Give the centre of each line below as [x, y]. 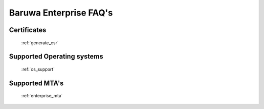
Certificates [28, 30]
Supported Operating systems [56, 57]
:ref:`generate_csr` [40, 43]
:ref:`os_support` [38, 69]
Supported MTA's [36, 83]
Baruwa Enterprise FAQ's [61, 13]
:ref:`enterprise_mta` [42, 96]
